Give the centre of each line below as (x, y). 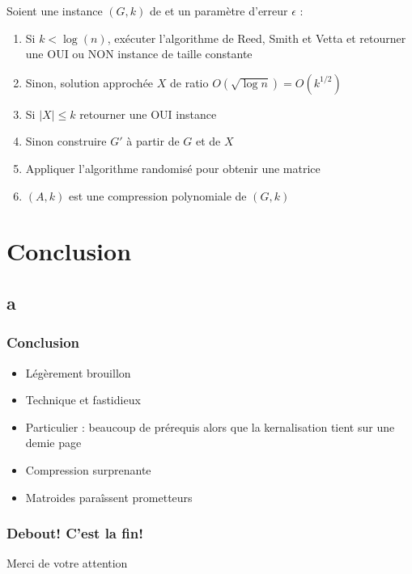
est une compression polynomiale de (157, 195)
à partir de (153, 141)
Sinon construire (66, 141)
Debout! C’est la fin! (75, 533)
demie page (53, 443)
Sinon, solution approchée (89, 82)
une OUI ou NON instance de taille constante (139, 54)
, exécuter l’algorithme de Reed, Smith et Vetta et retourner (257, 38)
